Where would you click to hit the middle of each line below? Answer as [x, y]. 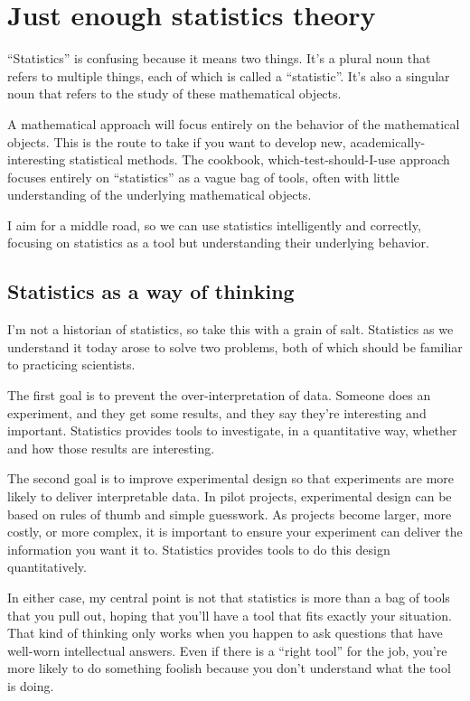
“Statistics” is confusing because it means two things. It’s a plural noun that [219, 58]
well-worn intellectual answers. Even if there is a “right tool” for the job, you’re [227, 650]
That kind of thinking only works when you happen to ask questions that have [225, 633]
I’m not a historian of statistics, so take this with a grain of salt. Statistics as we [230, 329]
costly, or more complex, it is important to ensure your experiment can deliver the [235, 532]
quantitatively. [47, 567]
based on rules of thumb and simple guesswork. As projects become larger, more [230, 514]
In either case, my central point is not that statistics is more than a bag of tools [229, 597]
